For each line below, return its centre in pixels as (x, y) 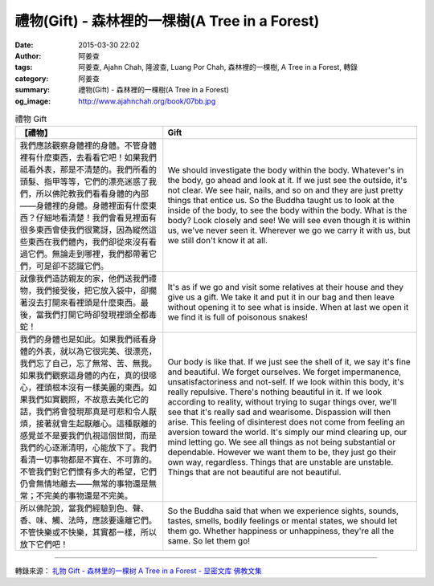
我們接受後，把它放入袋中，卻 (92, 291)
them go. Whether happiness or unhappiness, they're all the (281, 531)
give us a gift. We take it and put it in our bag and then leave (281, 297)
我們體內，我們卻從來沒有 (100, 242)
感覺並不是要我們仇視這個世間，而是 (88, 436)
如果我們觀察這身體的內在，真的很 (84, 376)
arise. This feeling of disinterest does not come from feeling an (287, 422)
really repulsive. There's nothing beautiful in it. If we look (275, 392)
